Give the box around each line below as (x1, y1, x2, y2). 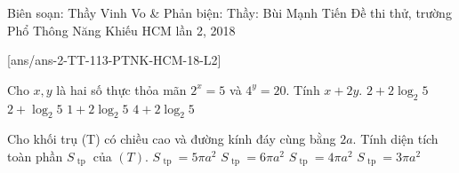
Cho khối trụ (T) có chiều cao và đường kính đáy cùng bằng (7, 130, 336, 148)
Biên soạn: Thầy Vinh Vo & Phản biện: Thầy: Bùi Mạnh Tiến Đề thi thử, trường (7, 4, 452, 21)
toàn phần (7, 146, 63, 165)
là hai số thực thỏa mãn (56, 80, 187, 98)
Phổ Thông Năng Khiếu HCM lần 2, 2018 (7, 20, 236, 39)
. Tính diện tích (352, 130, 439, 148)
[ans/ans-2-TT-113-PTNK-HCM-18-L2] (7, 51, 221, 69)
